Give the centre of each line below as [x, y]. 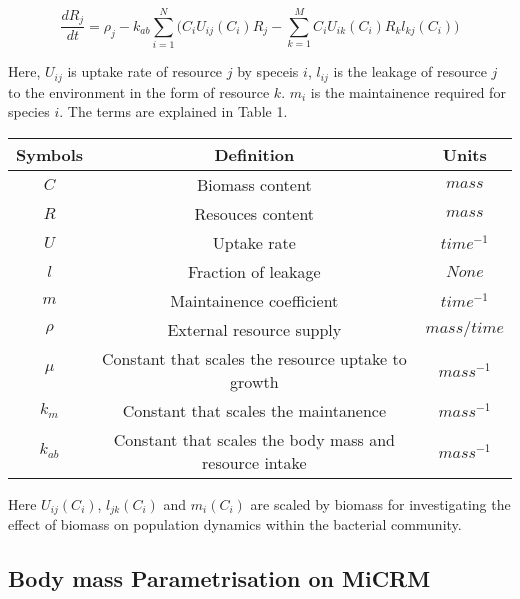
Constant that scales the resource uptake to [254, 358]
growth [254, 381]
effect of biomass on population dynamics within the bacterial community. [235, 524]
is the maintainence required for [408, 91]
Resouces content [254, 213]
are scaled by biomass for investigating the [380, 503]
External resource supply [254, 329]
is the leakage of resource [410, 71]
